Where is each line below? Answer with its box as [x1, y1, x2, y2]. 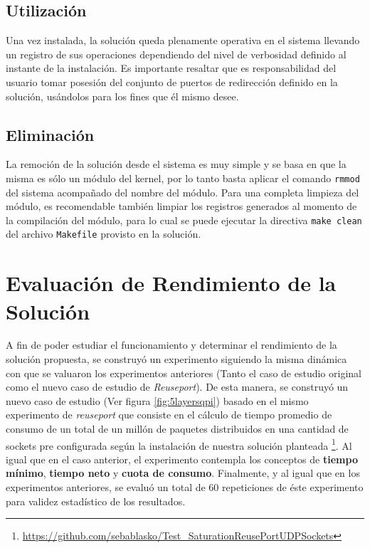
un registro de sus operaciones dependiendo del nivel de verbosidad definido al [6, 46, 347, 61]
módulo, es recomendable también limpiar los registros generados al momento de [6, 199, 357, 214]
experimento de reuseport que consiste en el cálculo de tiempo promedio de [6, 407, 332, 422]
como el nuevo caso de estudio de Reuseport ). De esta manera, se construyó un [6, 379, 349, 394]
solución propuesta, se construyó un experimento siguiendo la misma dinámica [6, 352, 347, 367]
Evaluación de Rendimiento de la [6, 268, 337, 297]
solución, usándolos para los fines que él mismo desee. [6, 88, 239, 103]
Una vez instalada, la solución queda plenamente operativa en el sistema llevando [6, 33, 360, 48]
